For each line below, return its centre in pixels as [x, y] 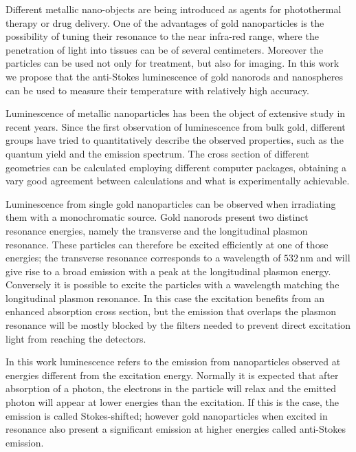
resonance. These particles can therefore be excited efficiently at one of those [167, 244]
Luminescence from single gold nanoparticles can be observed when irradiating [171, 203]
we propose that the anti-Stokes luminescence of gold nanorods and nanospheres [174, 76]
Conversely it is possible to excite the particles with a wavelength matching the [173, 284]
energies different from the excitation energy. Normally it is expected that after [172, 375]
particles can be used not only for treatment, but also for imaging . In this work [173, 63]
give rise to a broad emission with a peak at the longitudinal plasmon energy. [168, 271]
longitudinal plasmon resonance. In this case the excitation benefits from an [165, 298]
